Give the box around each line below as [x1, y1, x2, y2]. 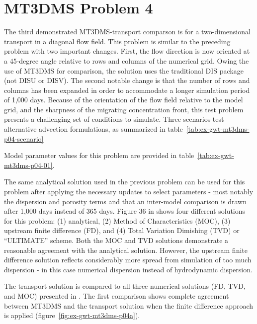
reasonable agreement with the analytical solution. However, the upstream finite [4, 244, 248, 255]
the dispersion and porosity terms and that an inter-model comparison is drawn [4, 196, 247, 206]
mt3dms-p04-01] [4, 160, 53, 170]
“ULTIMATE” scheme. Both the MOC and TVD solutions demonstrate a [4, 235, 229, 245]
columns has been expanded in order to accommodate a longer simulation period [4, 84, 250, 95]
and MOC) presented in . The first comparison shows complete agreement [4, 290, 229, 301]
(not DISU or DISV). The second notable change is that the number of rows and [4, 75, 250, 85]
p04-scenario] [4, 133, 44, 144]
